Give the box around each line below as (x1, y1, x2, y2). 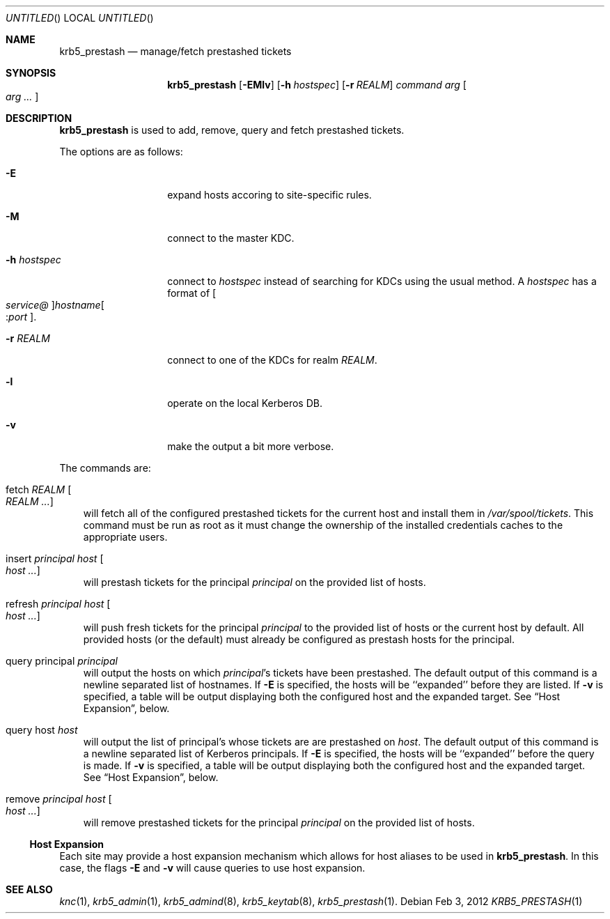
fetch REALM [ (6, 484, 72, 495)
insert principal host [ (6, 553, 104, 564)
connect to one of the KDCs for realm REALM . (167, 354, 377, 366)
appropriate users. (83, 531, 168, 543)
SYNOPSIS (6, 67, 56, 79)
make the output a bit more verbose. (167, 440, 334, 452)
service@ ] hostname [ (6, 299, 104, 311)
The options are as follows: (59, 146, 183, 157)
